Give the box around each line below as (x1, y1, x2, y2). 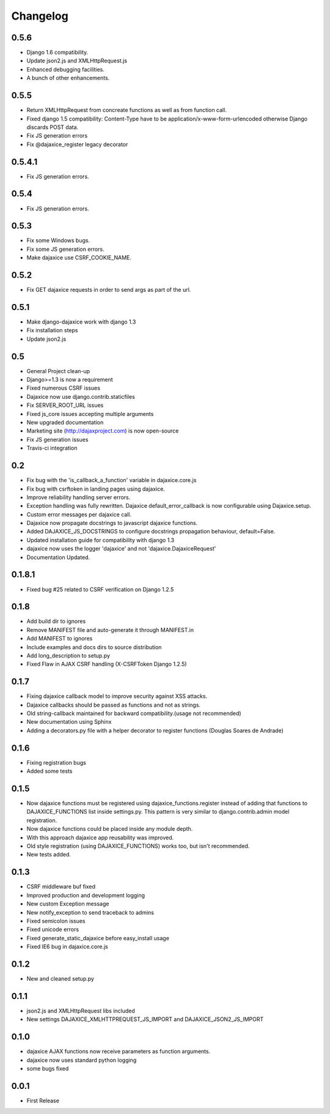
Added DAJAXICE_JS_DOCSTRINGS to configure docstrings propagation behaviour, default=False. (26, 528, 276, 535)
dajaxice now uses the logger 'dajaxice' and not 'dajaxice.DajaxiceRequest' (26, 545, 216, 552)
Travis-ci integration (26, 444, 78, 452)
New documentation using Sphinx (26, 718, 112, 726)
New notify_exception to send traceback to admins (26, 908, 154, 916)
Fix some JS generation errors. (26, 245, 105, 253)
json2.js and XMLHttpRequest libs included (26, 1007, 136, 1014)
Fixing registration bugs (26, 759, 87, 766)
